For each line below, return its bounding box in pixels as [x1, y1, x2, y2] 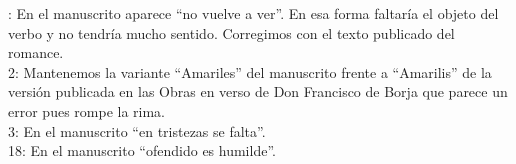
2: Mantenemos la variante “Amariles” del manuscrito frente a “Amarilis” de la [8, 61, 492, 82]
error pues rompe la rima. [8, 100, 165, 121]
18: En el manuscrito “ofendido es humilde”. [8, 140, 276, 161]
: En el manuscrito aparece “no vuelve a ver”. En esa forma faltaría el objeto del [8, 3, 499, 23]
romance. [8, 42, 64, 63]
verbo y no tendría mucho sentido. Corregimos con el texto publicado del [8, 22, 455, 43]
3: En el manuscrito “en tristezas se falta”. [8, 120, 266, 141]
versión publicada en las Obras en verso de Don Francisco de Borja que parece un [8, 81, 508, 102]
